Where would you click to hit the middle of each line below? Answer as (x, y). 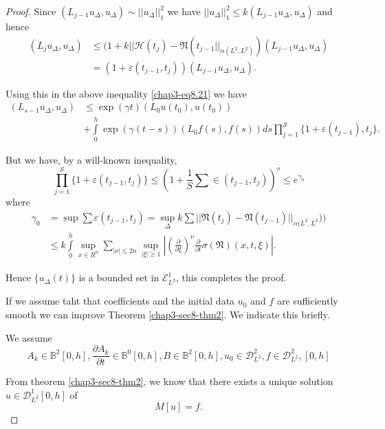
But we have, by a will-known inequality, (91, 160)
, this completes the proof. (231, 277)
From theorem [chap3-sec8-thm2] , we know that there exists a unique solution (169, 381)
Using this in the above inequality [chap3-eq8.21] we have (126, 93)
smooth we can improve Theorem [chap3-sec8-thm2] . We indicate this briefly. (168, 314)
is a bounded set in (119, 277)
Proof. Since (31, 11)
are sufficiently (307, 301)
